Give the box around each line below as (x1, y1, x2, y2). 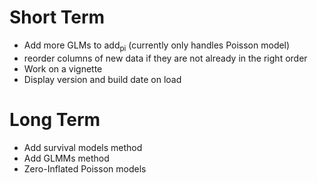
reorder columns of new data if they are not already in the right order (23, 52, 308, 64)
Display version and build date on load (23, 73, 182, 85)
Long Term (9, 108, 101, 131)
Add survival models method (23, 141, 143, 153)
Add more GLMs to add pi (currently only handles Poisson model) (23, 39, 291, 53)
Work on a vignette (23, 62, 103, 75)
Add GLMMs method (23, 152, 110, 164)
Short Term (9, 6, 106, 29)
